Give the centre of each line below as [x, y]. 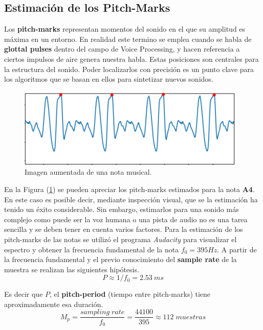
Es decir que [24, 294]
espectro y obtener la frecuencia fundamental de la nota [92, 249]
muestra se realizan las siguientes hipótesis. [72, 269]
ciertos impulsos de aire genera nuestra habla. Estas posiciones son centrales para [131, 58]
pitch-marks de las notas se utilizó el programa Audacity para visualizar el [120, 239]
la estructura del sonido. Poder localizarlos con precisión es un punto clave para [129, 69]
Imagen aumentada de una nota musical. [88, 172]
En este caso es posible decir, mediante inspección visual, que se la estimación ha [131, 199]
